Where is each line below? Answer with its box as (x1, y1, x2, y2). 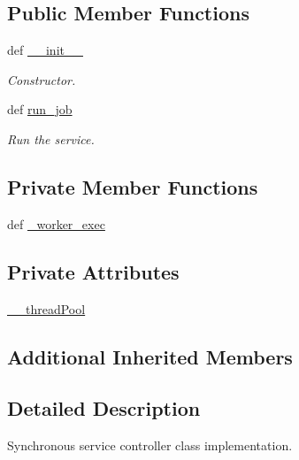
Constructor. (7, 70, 76, 88)
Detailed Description (7, 395, 201, 422)
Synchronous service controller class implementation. (7, 436, 293, 455)
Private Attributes (7, 257, 180, 285)
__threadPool (7, 299, 86, 318)
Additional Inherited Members (7, 342, 293, 370)
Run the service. (7, 129, 95, 148)
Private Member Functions (7, 172, 258, 200)
